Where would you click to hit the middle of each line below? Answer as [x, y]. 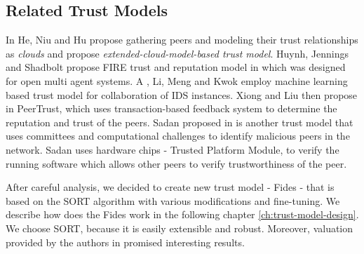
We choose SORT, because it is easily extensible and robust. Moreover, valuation [180, 228]
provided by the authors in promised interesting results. [125, 242]
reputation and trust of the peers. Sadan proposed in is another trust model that [180, 122]
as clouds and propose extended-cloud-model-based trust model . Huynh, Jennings [177, 53]
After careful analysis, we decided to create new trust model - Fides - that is [170, 187]
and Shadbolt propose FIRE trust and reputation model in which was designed [176, 67]
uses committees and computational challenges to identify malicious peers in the [178, 136]
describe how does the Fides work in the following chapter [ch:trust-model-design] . [182, 214]
